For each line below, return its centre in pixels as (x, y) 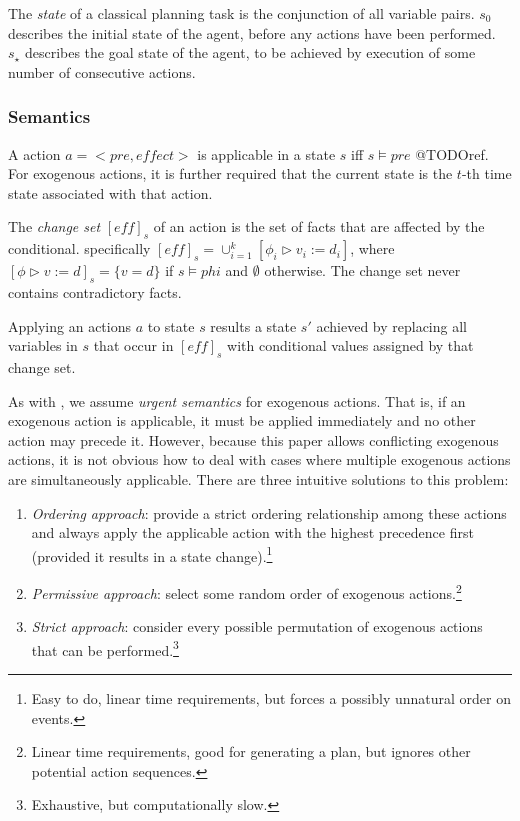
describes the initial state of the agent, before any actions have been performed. (252, 32)
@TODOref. (452, 153)
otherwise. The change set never (362, 270)
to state (171, 325)
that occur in (133, 345)
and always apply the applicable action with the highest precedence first (252, 532)
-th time (486, 173)
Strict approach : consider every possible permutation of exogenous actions (257, 626)
